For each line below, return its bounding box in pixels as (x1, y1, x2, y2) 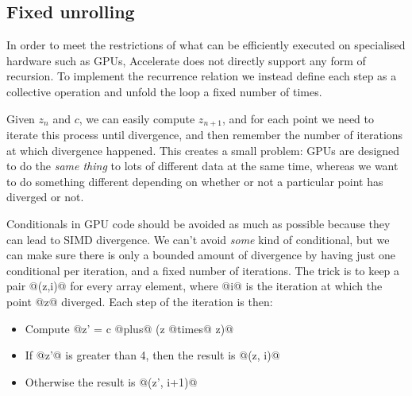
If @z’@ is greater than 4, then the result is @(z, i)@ (25, 347, 280, 363)
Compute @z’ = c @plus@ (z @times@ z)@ (25, 320, 234, 336)
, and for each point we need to (222, 110, 374, 126)
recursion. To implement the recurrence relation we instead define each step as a (6, 68, 397, 84)
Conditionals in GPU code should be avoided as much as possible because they (6, 215, 391, 231)
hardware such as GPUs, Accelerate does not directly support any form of (6, 52, 366, 68)
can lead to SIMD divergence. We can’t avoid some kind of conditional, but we (6, 231, 390, 247)
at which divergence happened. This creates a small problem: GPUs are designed (6, 142, 400, 158)
